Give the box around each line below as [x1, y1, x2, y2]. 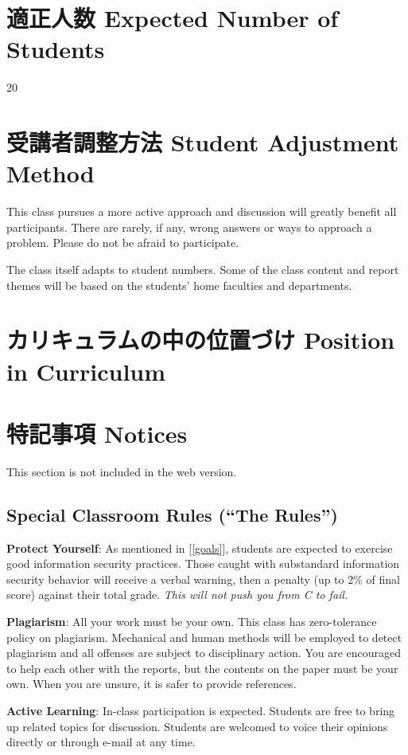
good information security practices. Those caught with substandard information [6, 555, 400, 572]
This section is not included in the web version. [6, 463, 237, 479]
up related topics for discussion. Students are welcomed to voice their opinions [6, 718, 388, 734]
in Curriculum [6, 354, 166, 387]
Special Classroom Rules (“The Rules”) [6, 502, 338, 526]
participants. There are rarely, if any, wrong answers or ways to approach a [6, 218, 372, 235]
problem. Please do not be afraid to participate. [6, 234, 239, 251]
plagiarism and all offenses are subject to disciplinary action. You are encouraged [6, 644, 402, 661]
